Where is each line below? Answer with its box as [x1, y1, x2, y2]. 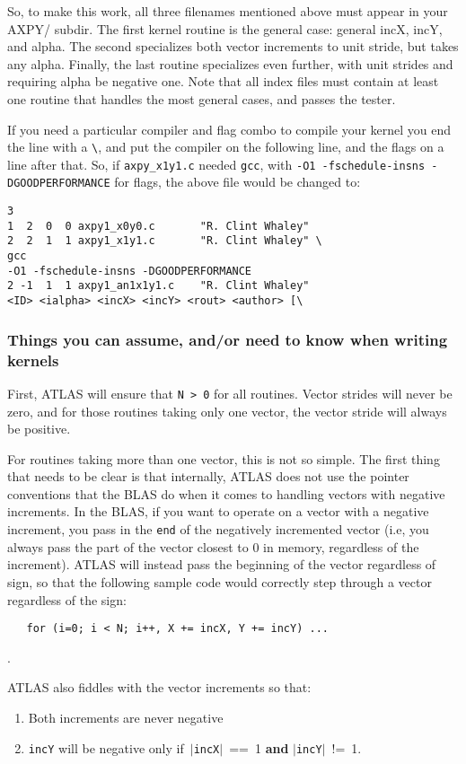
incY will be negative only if [28, 738, 184, 757]
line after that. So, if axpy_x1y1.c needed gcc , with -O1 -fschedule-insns [7, 154, 426, 173]
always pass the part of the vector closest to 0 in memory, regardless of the [7, 537, 419, 556]
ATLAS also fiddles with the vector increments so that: [7, 678, 312, 697]
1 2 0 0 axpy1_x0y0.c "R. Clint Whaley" [7, 219, 310, 233]
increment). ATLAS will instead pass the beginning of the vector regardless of [7, 555, 436, 574]
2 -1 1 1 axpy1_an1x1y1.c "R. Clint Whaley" [7, 279, 310, 293]
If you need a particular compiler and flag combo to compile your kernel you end [7, 119, 452, 138]
